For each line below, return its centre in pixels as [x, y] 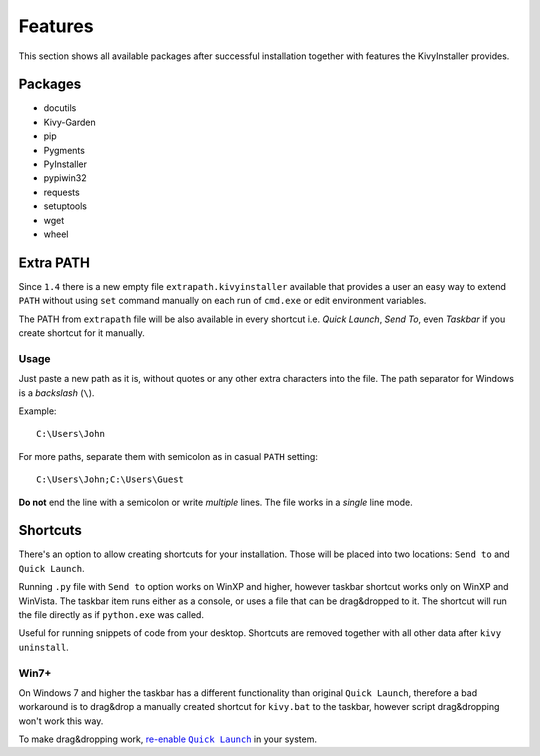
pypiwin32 [65, 178]
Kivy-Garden [69, 122]
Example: [37, 411]
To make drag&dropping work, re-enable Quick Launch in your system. [167, 739]
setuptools [65, 206]
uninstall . [43, 647]
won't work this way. [61, 721]
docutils [60, 108]
